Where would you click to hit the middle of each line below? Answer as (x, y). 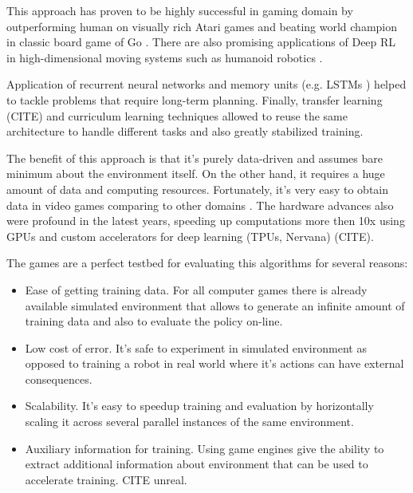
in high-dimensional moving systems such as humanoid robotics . (165, 57)
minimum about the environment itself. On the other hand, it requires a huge (196, 174)
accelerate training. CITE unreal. (106, 479)
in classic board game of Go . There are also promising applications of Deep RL (201, 42)
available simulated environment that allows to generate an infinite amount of (215, 305)
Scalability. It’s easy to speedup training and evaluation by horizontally (199, 406)
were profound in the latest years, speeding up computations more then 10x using (206, 221)
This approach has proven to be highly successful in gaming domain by (180, 10)
